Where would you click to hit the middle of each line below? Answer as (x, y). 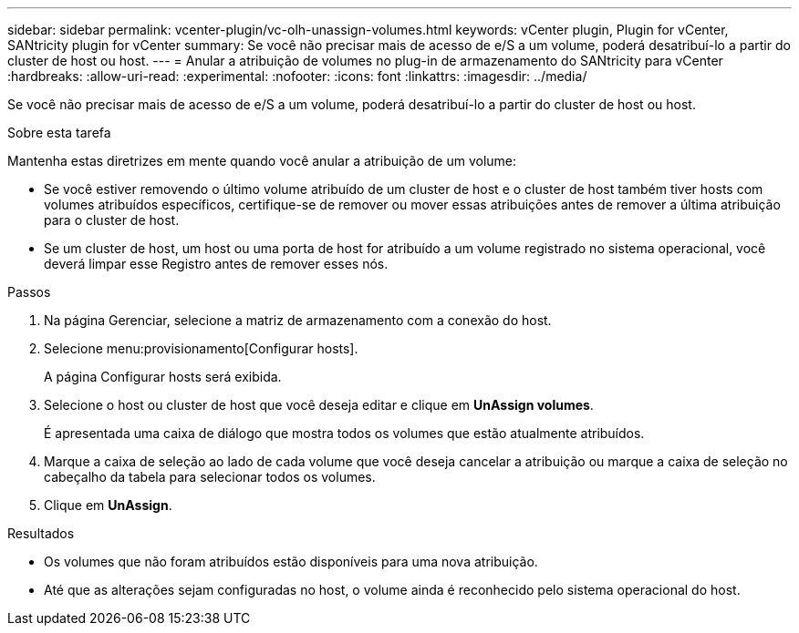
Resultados (41, 533)
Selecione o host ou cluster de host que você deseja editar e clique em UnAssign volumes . (319, 405)
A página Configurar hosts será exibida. (163, 377)
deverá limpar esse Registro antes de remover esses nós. (216, 264)
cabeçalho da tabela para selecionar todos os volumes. (210, 477)
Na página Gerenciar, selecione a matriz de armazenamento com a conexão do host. (298, 320)
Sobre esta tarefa (59, 133)
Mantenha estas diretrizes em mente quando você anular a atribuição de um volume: (262, 161)
